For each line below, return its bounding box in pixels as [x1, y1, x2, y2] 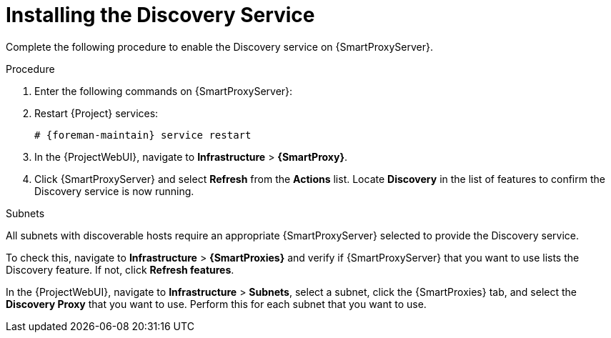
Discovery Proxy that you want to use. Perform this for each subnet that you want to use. [6, 297, 427, 310]
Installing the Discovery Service [6, 3, 315, 27]
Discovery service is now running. [34, 184, 194, 197]
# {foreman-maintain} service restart [34, 129, 252, 141]
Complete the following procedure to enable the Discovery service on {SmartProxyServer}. [6, 40, 433, 53]
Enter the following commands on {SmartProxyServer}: [34, 84, 293, 97]
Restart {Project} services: [34, 106, 159, 119]
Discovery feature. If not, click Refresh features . [6, 263, 234, 276]
